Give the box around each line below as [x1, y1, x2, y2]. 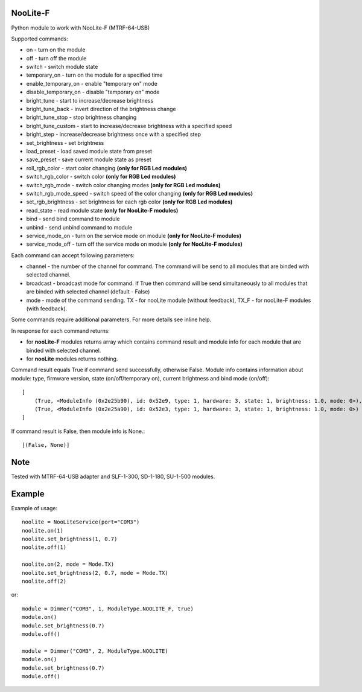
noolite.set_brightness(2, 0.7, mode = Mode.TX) [22, 569, 168, 576]
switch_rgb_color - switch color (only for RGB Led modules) [26, 173, 176, 181]
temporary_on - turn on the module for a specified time [26, 71, 163, 78]
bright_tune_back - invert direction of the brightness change [26, 106, 176, 113]
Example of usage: [11, 504, 58, 511]
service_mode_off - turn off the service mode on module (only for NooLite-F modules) [26, 240, 243, 248]
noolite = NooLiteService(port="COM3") [22, 519, 140, 525]
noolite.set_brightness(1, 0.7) [22, 536, 118, 543]
